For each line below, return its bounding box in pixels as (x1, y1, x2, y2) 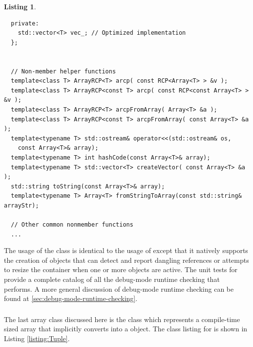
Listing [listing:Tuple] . (4, 333, 70, 343)
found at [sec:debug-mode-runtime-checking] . (4, 293, 138, 303)
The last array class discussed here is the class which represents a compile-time (4, 314, 240, 324)
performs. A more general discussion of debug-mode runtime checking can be (4, 283, 234, 294)
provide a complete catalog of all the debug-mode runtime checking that (4, 274, 220, 284)
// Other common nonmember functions (11, 221, 133, 229)
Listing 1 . (4, 1, 36, 11)
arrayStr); (4, 202, 39, 209)
